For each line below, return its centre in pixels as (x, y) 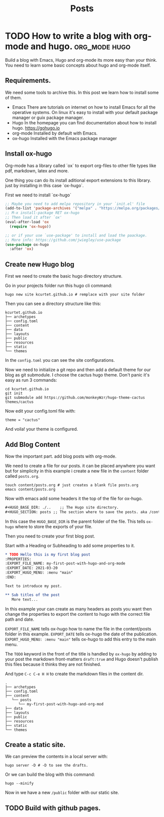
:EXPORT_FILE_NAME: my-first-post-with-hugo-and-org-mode (65, 563)
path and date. (20, 619)
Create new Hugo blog (40, 264)
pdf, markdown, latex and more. (37, 171)
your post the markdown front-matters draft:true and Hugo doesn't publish (82, 659)
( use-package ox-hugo (27, 245)
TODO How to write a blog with (68, 36)
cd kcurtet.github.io (27, 389)
